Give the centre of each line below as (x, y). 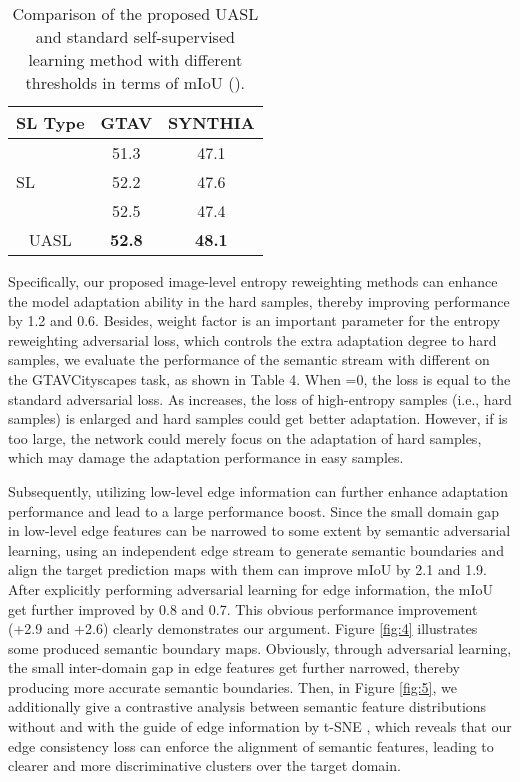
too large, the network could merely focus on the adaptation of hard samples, (245, 437)
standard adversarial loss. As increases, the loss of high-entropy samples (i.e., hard (260, 398)
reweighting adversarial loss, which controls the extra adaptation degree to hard (252, 339)
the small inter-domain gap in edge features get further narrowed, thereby (234, 667)
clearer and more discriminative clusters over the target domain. (204, 765)
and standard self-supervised (135, 36)
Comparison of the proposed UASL (135, 13)
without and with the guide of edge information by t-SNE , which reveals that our (260, 726)
